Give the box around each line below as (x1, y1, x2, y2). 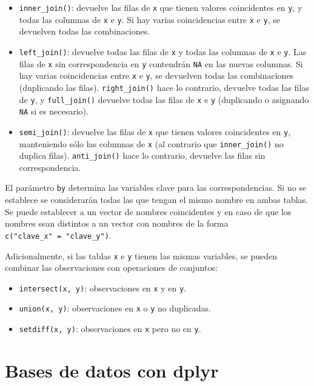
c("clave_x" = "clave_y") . (5, 228, 112, 241)
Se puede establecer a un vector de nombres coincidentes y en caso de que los (5, 205, 292, 218)
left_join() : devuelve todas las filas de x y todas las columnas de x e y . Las (19, 45, 307, 58)
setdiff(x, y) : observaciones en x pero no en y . (19, 322, 201, 335)
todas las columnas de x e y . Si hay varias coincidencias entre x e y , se (19, 13, 280, 25)
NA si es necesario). (19, 105, 89, 118)
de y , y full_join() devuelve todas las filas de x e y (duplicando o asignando (19, 93, 309, 105)
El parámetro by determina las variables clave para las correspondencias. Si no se (5, 181, 307, 194)
